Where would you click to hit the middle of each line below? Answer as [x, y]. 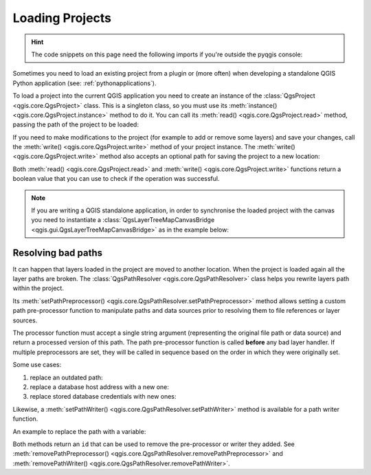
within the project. [38, 288]
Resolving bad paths [58, 253]
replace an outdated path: [66, 377]
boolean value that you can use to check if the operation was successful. [116, 179]
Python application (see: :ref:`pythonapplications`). [85, 83]
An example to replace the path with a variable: [79, 431]
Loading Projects [62, 18]
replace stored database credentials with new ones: [103, 397]
